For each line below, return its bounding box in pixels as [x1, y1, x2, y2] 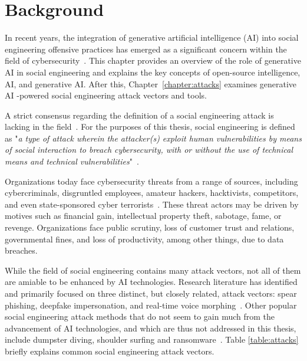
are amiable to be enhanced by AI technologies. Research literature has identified [5, 275, 298, 288]
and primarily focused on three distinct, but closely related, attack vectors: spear [5, 287, 297, 299]
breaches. [5, 244, 38, 257]
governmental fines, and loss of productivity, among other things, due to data [5, 232, 284, 245]
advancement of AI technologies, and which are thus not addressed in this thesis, [5, 321, 296, 334]
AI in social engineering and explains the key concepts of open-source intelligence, [5, 65, 301, 78]
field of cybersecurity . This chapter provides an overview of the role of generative [5, 54, 301, 67]
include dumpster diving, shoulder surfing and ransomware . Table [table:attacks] [5, 333, 299, 346]
